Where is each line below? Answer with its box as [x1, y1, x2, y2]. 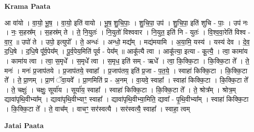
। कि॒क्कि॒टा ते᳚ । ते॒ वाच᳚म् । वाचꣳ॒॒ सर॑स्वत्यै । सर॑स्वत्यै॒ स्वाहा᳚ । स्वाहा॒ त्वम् [4, 103, 190, 113]
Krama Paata [4, 1, 50, 11]
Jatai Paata [4, 120, 44, 130]
